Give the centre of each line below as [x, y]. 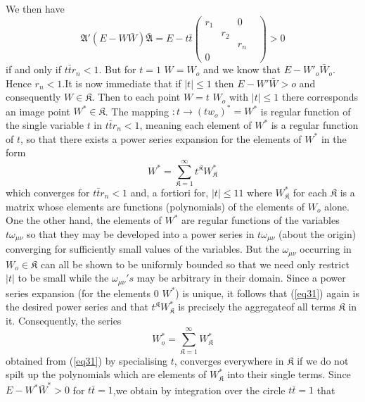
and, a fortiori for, [169, 192]
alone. [337, 206]
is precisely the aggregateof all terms [257, 307]
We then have [35, 8]
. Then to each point [136, 97]
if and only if [33, 69]
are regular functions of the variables [261, 220]
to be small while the [63, 278]
